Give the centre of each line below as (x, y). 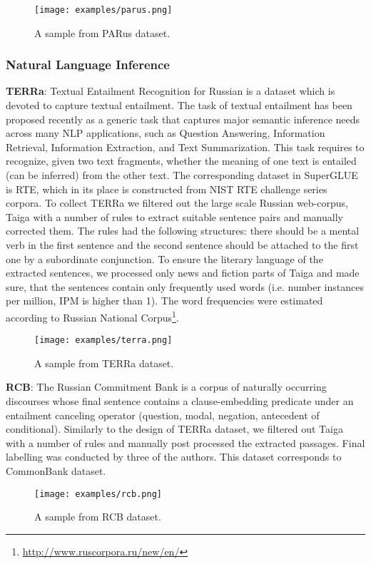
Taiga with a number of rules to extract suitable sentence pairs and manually (174, 216)
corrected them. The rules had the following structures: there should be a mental (183, 231)
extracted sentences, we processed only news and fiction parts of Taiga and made (183, 273)
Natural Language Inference (88, 65)
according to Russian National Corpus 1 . (92, 316)
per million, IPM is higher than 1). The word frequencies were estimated (164, 301)
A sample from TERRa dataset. (104, 363)
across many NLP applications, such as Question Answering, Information (166, 133)
